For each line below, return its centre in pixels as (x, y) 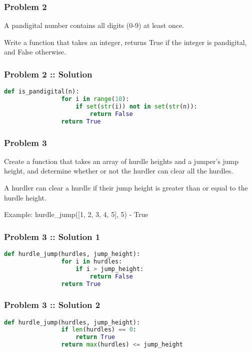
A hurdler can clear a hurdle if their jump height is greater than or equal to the (126, 187)
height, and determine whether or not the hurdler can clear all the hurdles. (119, 171)
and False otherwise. (35, 52)
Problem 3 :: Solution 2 (52, 305)
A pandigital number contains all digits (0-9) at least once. (94, 25)
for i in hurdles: (92, 261)
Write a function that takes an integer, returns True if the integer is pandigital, (125, 42)
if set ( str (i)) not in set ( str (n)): (136, 106)
